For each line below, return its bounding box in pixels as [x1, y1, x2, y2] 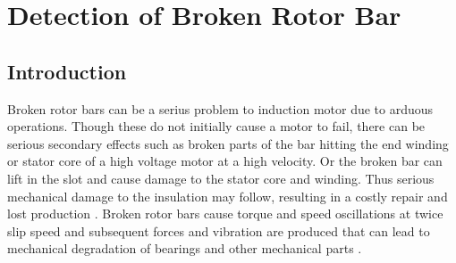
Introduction [7, 57, 127, 85]
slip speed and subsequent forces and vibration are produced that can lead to [7, 221, 430, 240]
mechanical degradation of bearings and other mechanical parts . [7, 239, 362, 258]
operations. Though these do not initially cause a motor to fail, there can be [7, 117, 426, 136]
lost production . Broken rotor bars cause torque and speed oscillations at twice [7, 204, 443, 223]
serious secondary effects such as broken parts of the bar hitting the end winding [7, 134, 449, 152]
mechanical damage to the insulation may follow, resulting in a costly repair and [7, 186, 448, 205]
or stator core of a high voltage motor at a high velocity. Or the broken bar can [7, 152, 443, 170]
